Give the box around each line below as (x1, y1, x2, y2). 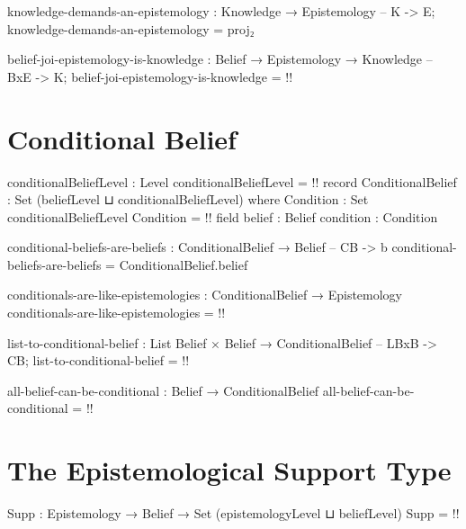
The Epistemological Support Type (7, 452, 452, 489)
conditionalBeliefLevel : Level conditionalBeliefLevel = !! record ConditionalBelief (7, 172, 457, 191)
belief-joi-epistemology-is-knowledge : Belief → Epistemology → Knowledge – (7, 49, 433, 68)
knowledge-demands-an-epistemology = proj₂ (7, 19, 255, 38)
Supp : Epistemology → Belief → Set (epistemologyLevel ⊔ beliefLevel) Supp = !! (7, 504, 460, 523)
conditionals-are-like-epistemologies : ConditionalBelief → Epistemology (7, 285, 403, 304)
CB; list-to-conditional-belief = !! (7, 351, 190, 370)
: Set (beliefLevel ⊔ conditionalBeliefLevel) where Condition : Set (7, 190, 369, 209)
